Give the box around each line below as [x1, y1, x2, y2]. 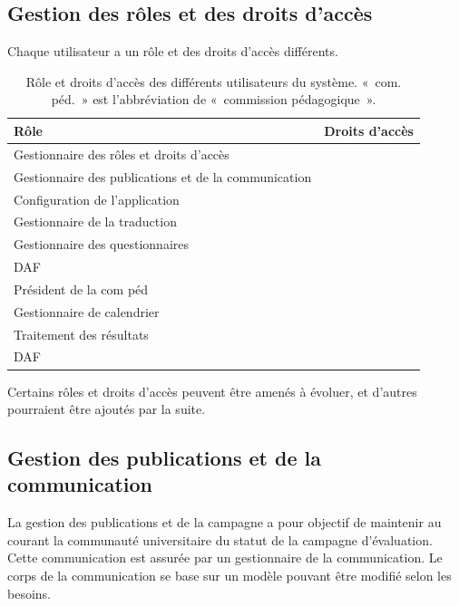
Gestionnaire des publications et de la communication [14, 167, 312, 186]
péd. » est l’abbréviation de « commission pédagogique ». [51, 90, 376, 109]
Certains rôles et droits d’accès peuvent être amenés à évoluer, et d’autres [7, 381, 417, 400]
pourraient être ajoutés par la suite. [7, 399, 206, 418]
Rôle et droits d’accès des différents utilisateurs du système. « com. [25, 72, 402, 91]
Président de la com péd [14, 279, 149, 298]
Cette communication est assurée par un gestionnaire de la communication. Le [7, 548, 443, 567]
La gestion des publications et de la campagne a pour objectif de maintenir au [7, 513, 442, 532]
